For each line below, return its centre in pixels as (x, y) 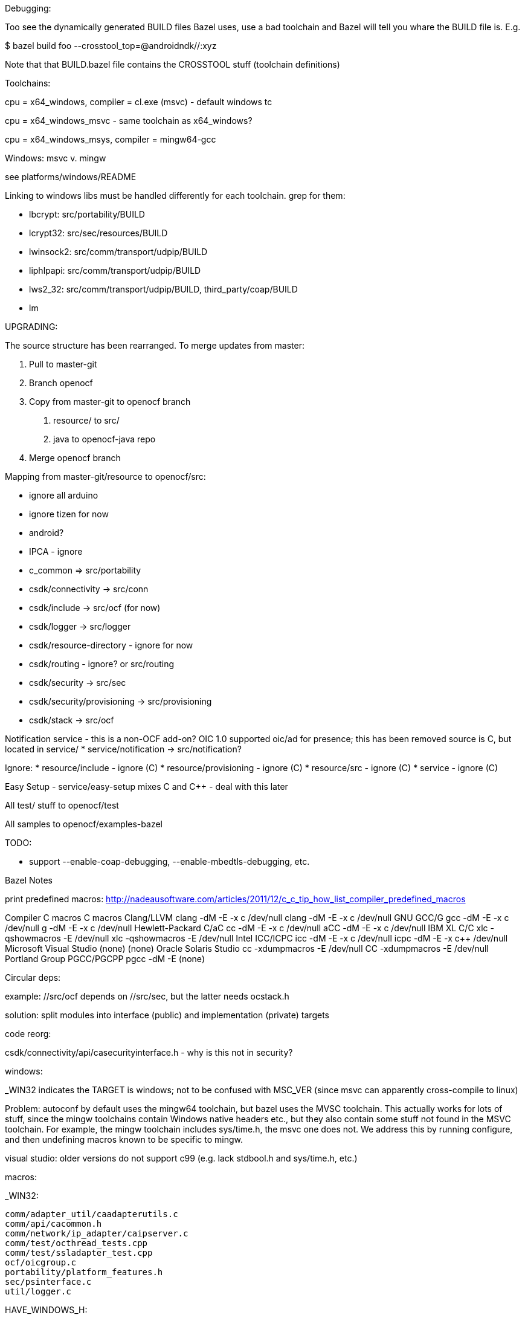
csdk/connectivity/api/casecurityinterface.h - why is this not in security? (149, 1052)
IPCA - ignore (56, 551)
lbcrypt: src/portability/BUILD (87, 214)
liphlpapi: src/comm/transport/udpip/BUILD (115, 270)
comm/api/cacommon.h (53, 1224)
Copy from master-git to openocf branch (110, 402)
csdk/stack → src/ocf (72, 720)
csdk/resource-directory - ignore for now (111, 645)
